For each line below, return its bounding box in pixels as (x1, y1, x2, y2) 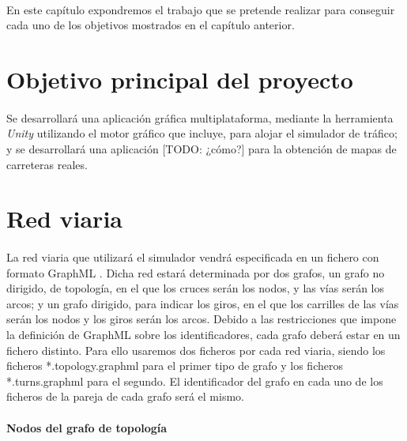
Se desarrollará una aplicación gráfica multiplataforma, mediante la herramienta (6, 109, 394, 126)
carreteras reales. (6, 156, 88, 172)
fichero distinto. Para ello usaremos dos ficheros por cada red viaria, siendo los (6, 341, 386, 358)
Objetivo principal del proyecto (6, 62, 353, 95)
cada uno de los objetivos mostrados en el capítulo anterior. (6, 17, 295, 33)
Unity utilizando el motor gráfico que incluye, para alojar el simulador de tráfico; (6, 125, 398, 141)
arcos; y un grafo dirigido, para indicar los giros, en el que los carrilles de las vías (6, 295, 399, 311)
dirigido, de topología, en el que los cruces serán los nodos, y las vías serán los (6, 280, 384, 296)
